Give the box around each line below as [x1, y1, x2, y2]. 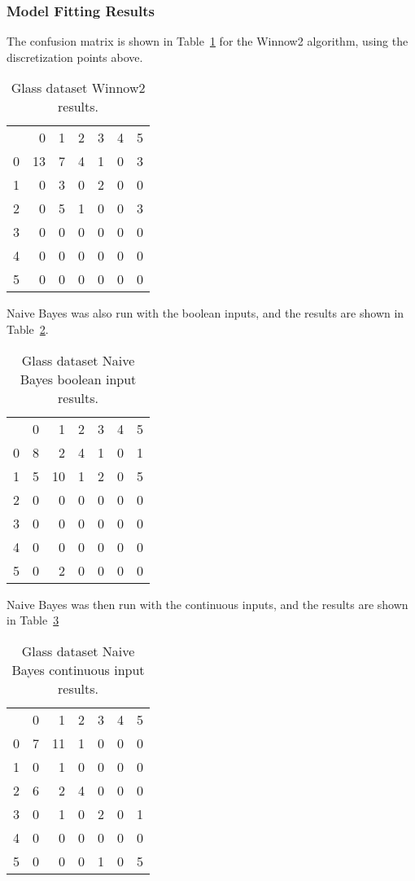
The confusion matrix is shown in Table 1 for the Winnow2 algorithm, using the [7, 33, 408, 50]
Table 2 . [7, 321, 49, 337]
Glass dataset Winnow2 [11, 78, 146, 98]
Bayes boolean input [20, 369, 137, 388]
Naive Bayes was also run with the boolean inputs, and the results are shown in [7, 305, 404, 322]
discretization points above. [7, 48, 143, 65]
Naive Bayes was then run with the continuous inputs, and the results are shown [7, 595, 408, 612]
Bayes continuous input [11, 660, 145, 679]
